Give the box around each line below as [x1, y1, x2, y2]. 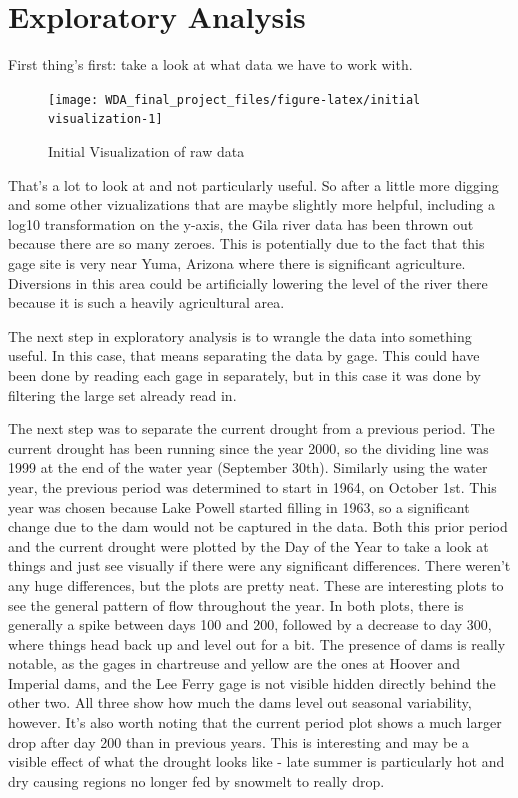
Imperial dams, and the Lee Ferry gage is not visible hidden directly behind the [8, 672, 496, 693]
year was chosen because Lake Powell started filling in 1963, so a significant [8, 496, 470, 517]
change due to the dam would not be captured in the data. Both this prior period [8, 516, 508, 537]
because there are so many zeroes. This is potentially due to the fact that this [8, 233, 485, 254]
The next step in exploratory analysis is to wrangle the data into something [8, 325, 472, 346]
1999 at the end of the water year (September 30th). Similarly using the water [8, 457, 488, 478]
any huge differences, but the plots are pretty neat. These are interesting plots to [8, 574, 504, 595]
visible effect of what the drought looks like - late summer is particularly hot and [8, 751, 505, 772]
